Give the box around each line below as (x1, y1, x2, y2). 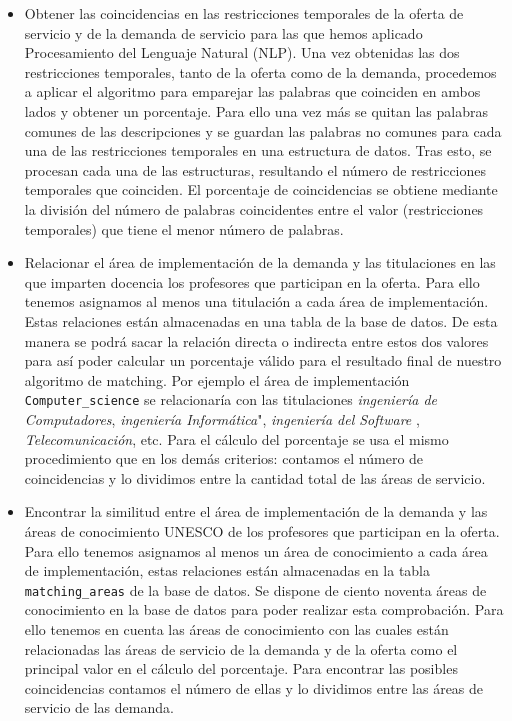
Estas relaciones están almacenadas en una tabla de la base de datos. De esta (24, 310, 498, 331)
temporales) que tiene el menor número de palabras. (24, 218, 344, 239)
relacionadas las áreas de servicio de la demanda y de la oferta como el (24, 638, 458, 659)
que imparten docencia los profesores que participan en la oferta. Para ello (24, 271, 480, 292)
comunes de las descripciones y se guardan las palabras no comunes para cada (24, 120, 502, 141)
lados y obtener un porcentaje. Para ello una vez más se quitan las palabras (24, 100, 488, 121)
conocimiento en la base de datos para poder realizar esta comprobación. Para (24, 599, 504, 620)
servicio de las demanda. (24, 697, 174, 718)
